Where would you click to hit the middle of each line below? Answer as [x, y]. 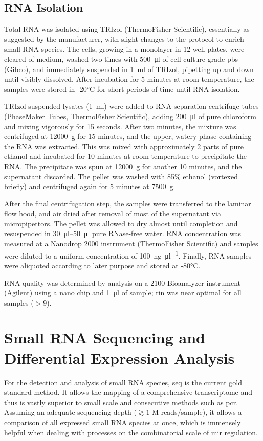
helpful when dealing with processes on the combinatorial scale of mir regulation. [131, 432]
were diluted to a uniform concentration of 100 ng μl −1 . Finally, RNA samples [128, 254]
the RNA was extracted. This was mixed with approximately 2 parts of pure [124, 146]
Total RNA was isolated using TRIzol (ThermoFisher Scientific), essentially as [127, 29]
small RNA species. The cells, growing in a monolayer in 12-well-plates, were [124, 49]
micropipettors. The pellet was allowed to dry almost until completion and [121, 223]
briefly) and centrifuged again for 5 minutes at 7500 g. [90, 186]
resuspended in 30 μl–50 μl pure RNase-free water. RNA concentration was [123, 233]
